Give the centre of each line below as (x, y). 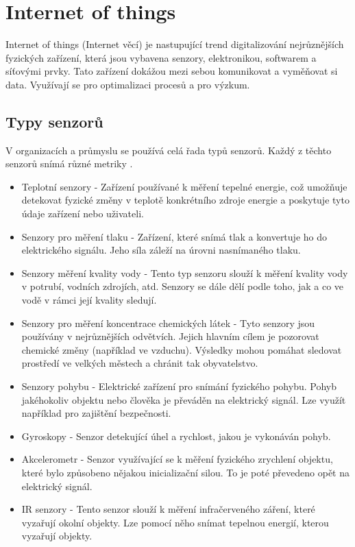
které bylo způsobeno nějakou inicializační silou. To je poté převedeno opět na (185, 472)
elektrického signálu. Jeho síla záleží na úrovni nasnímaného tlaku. (161, 250)
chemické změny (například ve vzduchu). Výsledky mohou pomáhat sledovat (182, 349)
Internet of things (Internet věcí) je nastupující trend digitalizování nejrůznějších (175, 44)
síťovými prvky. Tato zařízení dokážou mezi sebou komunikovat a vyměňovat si (172, 71)
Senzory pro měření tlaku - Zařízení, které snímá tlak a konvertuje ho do (174, 236)
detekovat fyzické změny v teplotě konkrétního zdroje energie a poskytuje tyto (185, 200)
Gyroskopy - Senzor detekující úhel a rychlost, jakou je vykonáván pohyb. (176, 436)
